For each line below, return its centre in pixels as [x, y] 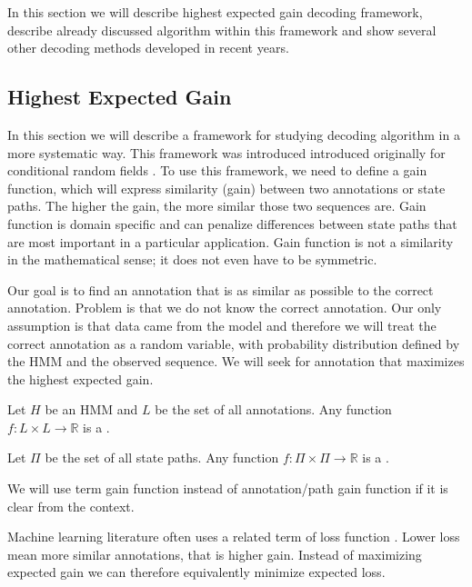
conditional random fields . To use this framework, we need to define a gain [217, 170]
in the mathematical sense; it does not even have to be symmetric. [192, 259]
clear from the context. [71, 506]
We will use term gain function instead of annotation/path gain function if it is [228, 488]
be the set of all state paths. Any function [162, 458]
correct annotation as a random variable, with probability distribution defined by [234, 343]
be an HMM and [91, 409]
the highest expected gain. [80, 378]
